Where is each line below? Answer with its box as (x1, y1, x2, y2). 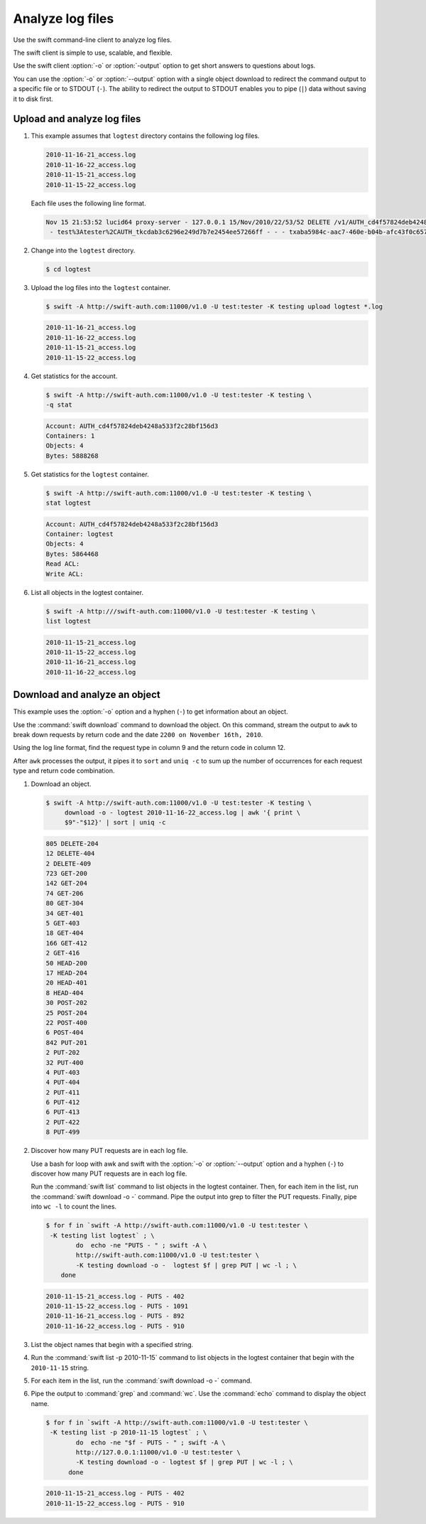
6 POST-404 (45, 1029, 84, 1037)
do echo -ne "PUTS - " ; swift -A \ (75, 1241, 207, 1249)
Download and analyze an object (13, 689, 161, 701)
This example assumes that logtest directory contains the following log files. (31, 132, 260, 140)
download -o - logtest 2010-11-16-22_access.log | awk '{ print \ (64, 808, 301, 817)
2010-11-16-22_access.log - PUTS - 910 (45, 1322, 185, 1330)
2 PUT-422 (45, 1118, 80, 1126)
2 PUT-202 (45, 1048, 80, 1057)
